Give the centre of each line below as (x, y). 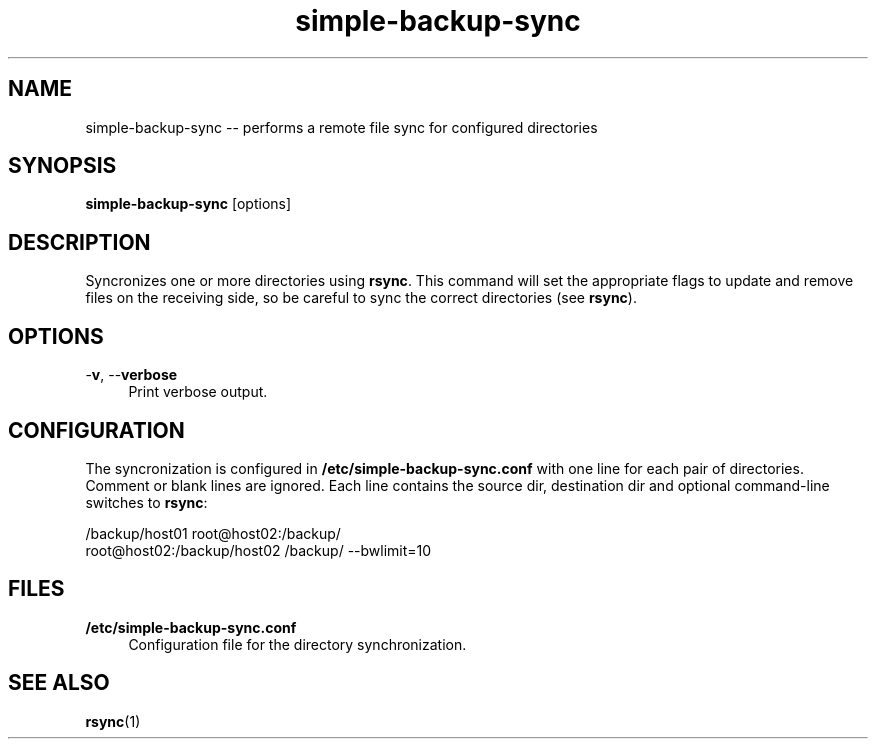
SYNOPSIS (62, 166)
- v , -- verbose (131, 375)
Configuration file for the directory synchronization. (297, 644)
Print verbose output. (198, 392)
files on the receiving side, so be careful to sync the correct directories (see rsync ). (361, 298)
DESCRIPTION (79, 242)
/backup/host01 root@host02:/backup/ (213, 533)
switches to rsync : (146, 502)
